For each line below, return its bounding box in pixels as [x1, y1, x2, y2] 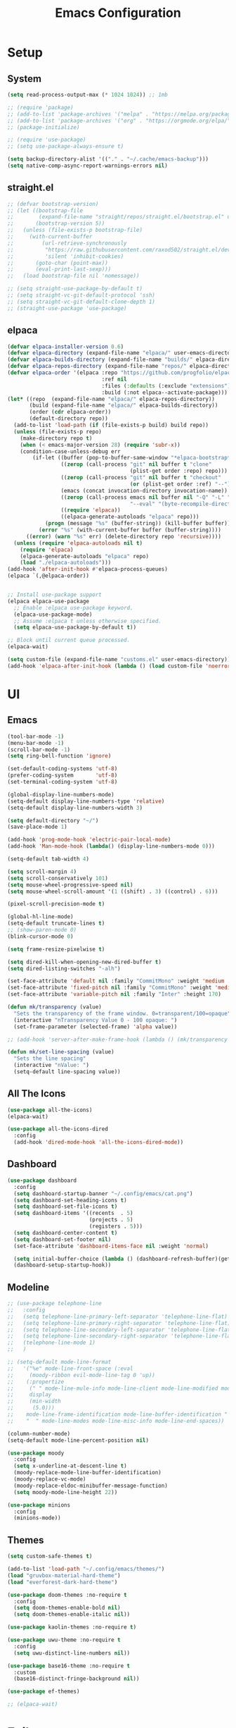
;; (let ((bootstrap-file [7, 206, 83, 214]
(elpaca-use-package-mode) [13, 611, 93, 618]
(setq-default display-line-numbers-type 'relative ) [7, 798, 165, 805]
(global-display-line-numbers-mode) [7, 791, 114, 798]
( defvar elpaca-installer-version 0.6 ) [7, 343, 124, 350]
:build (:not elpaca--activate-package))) [101, 389, 228, 396]
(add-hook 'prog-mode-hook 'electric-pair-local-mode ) [7, 837, 171, 844]
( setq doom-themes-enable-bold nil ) [13, 1605, 121, 1612]
